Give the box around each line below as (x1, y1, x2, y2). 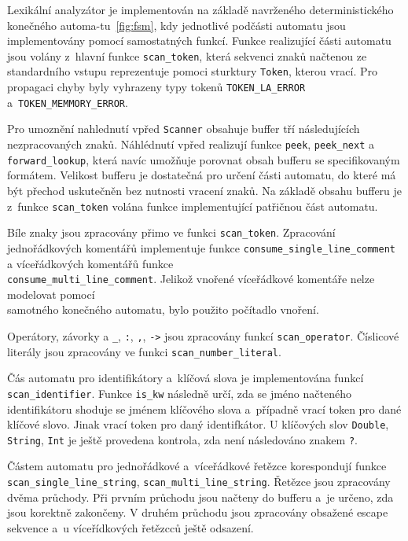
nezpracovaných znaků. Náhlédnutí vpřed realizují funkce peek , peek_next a (7, 136, 374, 153)
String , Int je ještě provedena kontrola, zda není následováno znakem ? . (7, 431, 358, 447)
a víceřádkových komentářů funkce (7, 255, 174, 271)
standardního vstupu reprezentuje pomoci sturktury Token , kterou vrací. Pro (7, 63, 378, 79)
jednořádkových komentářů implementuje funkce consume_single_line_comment (7, 239, 396, 256)
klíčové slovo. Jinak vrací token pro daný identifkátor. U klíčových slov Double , (7, 416, 389, 432)
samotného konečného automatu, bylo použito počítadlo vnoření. (7, 301, 319, 318)
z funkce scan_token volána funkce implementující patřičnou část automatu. (7, 197, 378, 214)
